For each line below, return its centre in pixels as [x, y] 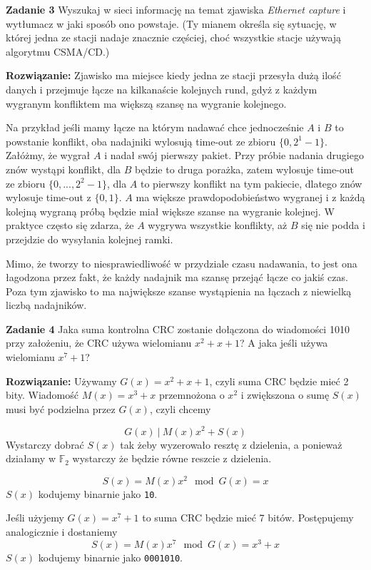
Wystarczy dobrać [45, 444]
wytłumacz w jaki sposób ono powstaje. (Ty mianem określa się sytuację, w [171, 23]
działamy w [31, 458]
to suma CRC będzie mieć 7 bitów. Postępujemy [248, 518]
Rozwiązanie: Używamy [61, 381]
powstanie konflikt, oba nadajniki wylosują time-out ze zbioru [141, 141]
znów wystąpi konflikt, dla [63, 169]
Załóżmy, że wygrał [48, 155]
